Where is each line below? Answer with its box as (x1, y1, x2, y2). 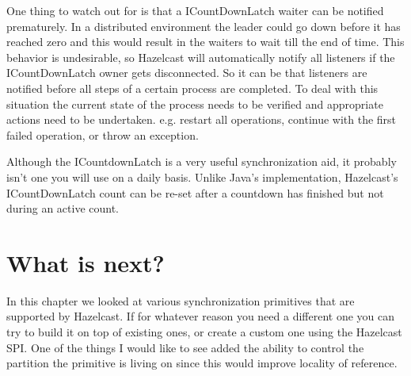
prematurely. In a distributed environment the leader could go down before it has (6, 17, 401, 34)
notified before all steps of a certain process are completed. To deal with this (6, 79, 379, 96)
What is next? (6, 246, 165, 278)
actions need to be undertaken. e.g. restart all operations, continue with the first (6, 111, 397, 128)
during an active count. (6, 200, 120, 217)
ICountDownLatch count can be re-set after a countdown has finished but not (6, 184, 384, 201)
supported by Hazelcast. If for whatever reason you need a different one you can (6, 308, 395, 324)
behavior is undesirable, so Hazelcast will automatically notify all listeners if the (6, 48, 395, 65)
